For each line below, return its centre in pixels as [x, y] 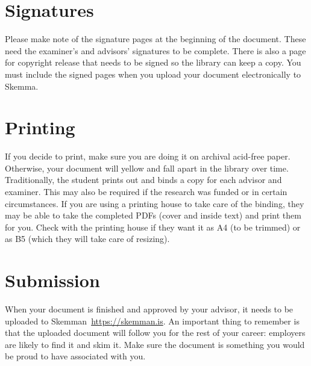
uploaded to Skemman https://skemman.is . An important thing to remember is [152, 321]
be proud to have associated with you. [75, 356]
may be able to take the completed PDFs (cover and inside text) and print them [153, 215]
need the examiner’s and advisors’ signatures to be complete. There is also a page [155, 50]
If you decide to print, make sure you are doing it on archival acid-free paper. [148, 156]
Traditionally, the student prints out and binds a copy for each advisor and [143, 180]
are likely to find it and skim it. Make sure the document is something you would [155, 344]
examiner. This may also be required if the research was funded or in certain [146, 191]
